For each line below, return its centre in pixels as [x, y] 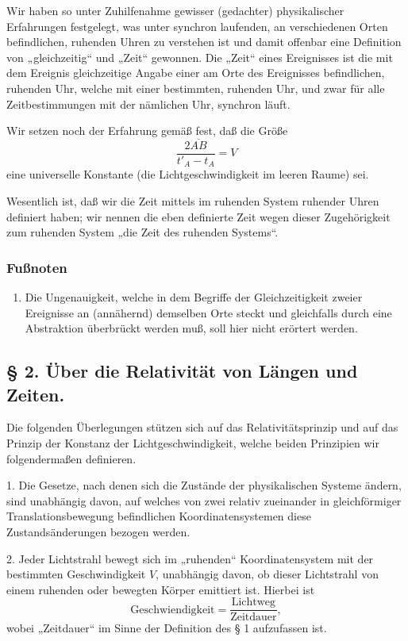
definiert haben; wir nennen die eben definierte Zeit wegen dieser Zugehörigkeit [198, 216]
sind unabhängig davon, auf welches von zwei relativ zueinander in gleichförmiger [204, 500]
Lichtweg [254, 603]
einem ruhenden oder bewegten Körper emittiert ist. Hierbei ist [161, 589]
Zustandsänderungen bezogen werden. [98, 532]
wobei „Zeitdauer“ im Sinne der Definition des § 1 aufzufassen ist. [167, 628]
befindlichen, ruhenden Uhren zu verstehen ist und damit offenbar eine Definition [204, 42]
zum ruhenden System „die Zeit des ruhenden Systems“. [142, 232]
